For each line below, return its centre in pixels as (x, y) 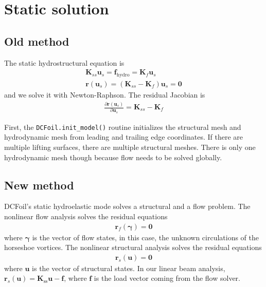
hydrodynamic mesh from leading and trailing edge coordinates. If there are (123, 137)
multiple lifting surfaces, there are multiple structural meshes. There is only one (130, 147)
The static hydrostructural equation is (64, 62)
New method (39, 185)
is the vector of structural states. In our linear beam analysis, (129, 268)
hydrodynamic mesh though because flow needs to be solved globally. (113, 157)
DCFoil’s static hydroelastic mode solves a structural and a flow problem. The (127, 206)
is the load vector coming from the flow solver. (167, 278)
